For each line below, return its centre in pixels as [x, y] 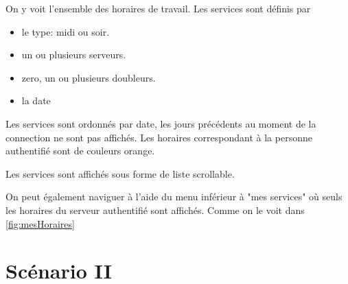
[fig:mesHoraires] [40, 223]
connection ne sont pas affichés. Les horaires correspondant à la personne [159, 137]
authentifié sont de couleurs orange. [80, 151]
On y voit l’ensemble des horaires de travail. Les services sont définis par [158, 8]
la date [36, 100]
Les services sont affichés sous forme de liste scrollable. [120, 173]
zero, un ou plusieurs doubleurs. [89, 77]
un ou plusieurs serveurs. [74, 55]
